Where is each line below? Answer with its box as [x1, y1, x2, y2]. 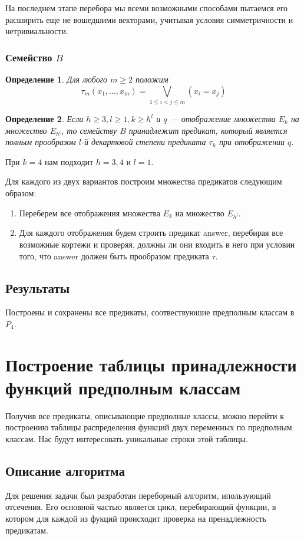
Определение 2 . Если [5, 112, 84, 124]
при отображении [219, 136, 285, 148]
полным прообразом [5, 136, 76, 148]
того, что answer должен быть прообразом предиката [19, 249, 209, 262]
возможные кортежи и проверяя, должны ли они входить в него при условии [19, 238, 295, 250]
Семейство [5, 50, 52, 64]
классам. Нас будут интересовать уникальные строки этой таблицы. [5, 433, 248, 445]
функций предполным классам [5, 375, 241, 399]
